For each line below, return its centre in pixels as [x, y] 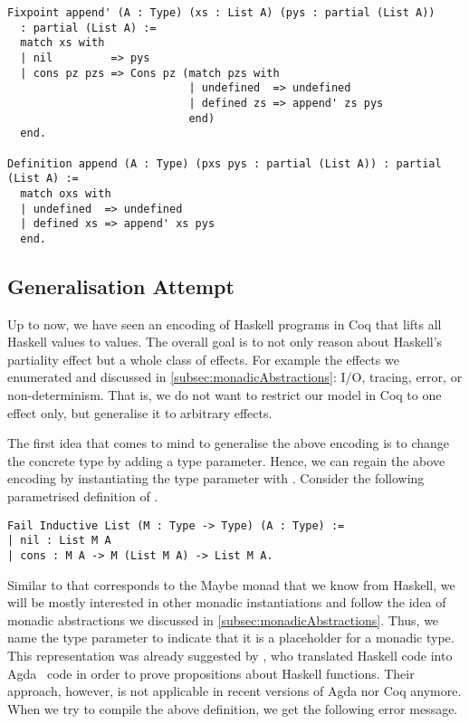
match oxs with [66, 193]
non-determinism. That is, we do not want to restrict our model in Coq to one [225, 395]
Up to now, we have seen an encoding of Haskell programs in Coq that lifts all [225, 324]
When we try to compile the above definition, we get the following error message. [233, 708]
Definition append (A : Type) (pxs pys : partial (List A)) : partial [225, 163]
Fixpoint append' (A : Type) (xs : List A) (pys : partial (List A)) [221, 13]
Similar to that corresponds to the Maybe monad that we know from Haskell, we [231, 584]
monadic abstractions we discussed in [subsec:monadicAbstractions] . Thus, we [223, 619]
